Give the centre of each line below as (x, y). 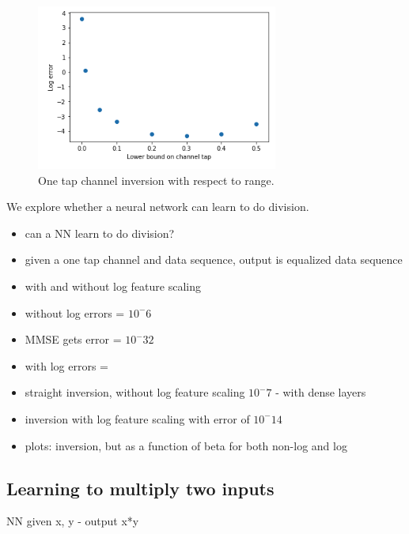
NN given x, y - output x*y (73, 521)
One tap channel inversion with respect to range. (156, 180)
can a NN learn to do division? (100, 233)
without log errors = (75, 312)
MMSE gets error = (73, 339)
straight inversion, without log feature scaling (135, 392)
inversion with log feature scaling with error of (137, 418)
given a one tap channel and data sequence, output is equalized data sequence (214, 259)
